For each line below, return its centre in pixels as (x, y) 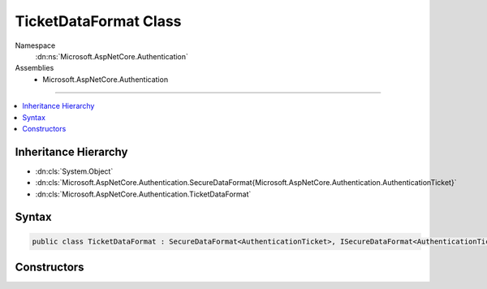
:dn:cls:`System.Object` (74, 171)
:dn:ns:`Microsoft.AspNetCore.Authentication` (112, 56)
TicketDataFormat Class (98, 21)
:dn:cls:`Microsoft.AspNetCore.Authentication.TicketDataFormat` (143, 194)
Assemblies (34, 68)
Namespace (35, 45)
